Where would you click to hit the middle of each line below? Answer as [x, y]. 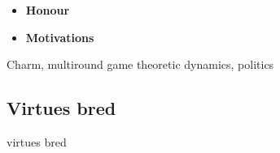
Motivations [60, 37]
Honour [48, 10]
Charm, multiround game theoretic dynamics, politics [140, 64]
